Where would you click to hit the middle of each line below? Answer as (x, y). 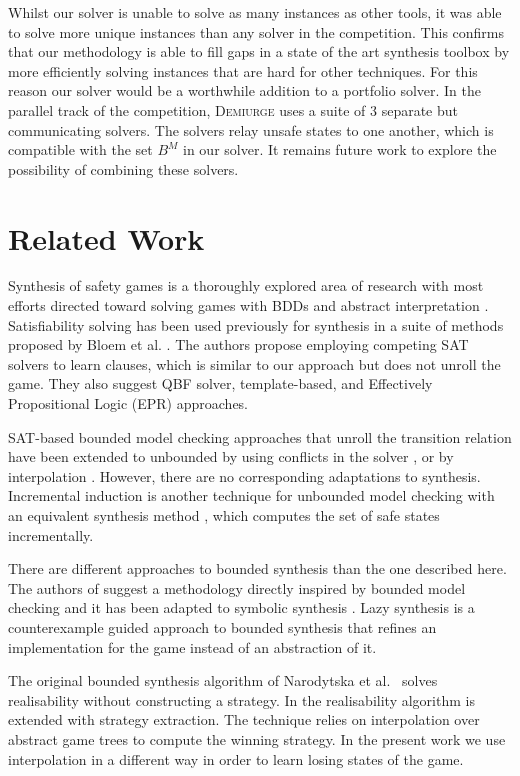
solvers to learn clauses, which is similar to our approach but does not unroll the (254, 363)
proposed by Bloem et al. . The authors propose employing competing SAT (238, 344)
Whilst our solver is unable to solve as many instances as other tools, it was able (255, 12)
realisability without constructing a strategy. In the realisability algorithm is (241, 699)
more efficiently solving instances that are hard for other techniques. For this (243, 70)
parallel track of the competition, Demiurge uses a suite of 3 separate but (233, 109)
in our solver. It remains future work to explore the (340, 149)
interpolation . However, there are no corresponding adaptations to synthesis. (244, 475)
